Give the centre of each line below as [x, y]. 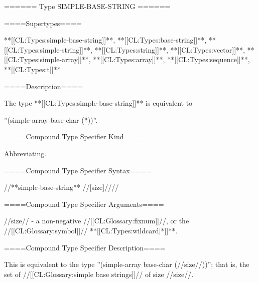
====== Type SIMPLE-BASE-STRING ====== [87, 6]
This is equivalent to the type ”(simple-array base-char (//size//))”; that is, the [127, 264]
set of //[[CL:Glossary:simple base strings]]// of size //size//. [99, 274]
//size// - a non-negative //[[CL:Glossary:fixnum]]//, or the [97, 221]
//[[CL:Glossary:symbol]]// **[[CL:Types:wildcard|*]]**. [91, 230]
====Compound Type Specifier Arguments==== [84, 204]
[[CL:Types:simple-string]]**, [48, 49]
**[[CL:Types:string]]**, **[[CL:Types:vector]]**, [170, 49]
